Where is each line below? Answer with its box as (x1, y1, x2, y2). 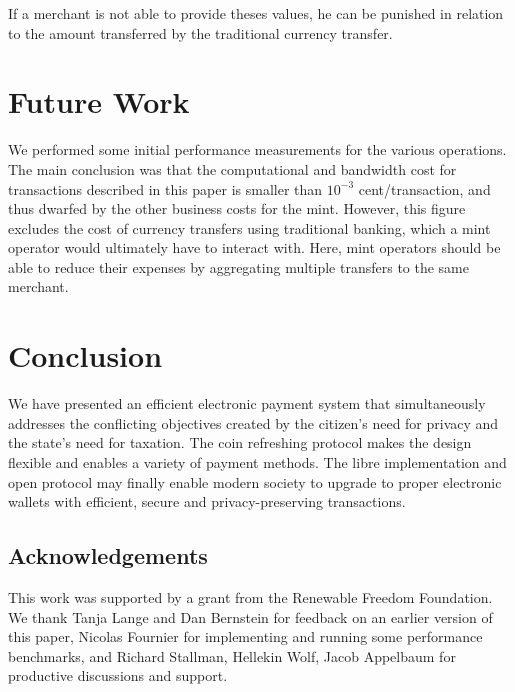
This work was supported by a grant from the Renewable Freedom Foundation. (8, 586, 493, 607)
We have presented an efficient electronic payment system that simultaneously (8, 393, 486, 414)
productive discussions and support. (8, 665, 228, 686)
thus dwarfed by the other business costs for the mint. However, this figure (8, 198, 466, 219)
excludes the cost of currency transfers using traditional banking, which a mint (8, 217, 491, 238)
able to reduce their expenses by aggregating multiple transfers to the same (8, 256, 469, 277)
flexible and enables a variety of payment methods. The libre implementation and (8, 451, 507, 472)
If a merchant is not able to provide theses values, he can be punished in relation (8, 3, 504, 23)
